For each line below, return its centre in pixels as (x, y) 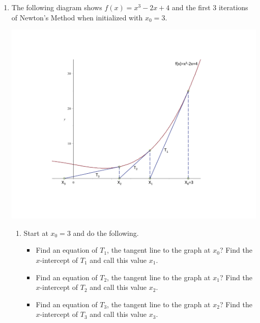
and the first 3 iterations (210, 7)
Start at (36, 233)
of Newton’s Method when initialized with (77, 17)
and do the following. (106, 233)
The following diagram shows (57, 7)
